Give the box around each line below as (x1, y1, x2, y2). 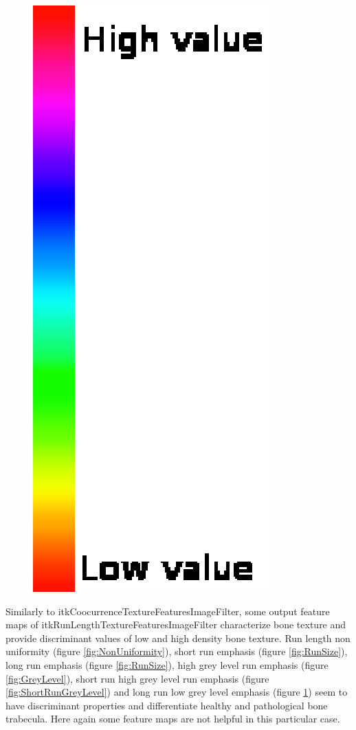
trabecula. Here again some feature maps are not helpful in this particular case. (5, 711, 340, 726)
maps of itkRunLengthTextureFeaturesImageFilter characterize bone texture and (5, 617, 346, 632)
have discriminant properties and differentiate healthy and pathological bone (5, 698, 328, 712)
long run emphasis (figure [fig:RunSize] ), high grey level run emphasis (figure (5, 657, 329, 672)
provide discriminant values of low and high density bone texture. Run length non (5, 630, 351, 645)
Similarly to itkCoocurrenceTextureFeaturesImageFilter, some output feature (5, 604, 330, 618)
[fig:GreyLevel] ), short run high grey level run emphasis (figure (5, 671, 269, 685)
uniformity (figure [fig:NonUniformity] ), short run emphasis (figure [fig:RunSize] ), (5, 644, 348, 659)
